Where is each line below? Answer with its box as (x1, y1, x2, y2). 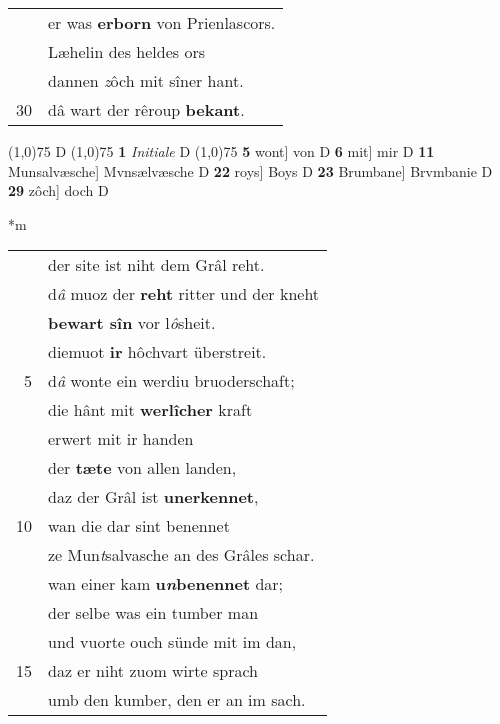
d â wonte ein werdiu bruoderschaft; (48, 369, 295, 393)
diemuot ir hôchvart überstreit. (48, 340, 267, 364)
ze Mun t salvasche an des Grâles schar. (48, 543, 315, 567)
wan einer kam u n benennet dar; (48, 572, 284, 596)
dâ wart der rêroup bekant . (48, 98, 245, 121)
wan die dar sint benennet (48, 514, 230, 538)
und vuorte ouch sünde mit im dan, (48, 630, 297, 654)
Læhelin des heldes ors (48, 40, 205, 63)
